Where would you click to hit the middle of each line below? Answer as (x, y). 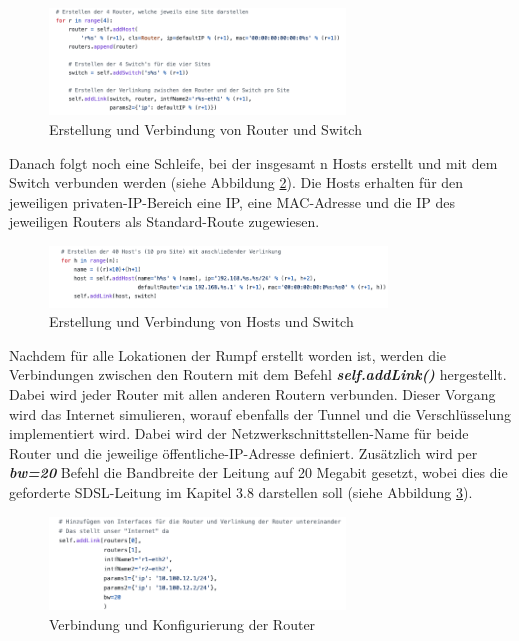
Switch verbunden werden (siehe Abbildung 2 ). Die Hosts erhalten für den (236, 182)
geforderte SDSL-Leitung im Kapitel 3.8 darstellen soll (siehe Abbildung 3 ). (241, 492)
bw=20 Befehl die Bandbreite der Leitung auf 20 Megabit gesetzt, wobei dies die (258, 472)
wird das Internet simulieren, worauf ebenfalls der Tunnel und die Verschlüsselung (260, 413)
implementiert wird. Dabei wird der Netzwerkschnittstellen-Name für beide (239, 433)
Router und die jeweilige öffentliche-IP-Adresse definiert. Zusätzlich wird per (243, 452)
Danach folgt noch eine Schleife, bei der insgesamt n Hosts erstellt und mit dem (253, 162)
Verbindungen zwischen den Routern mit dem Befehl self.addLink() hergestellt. (258, 374)
